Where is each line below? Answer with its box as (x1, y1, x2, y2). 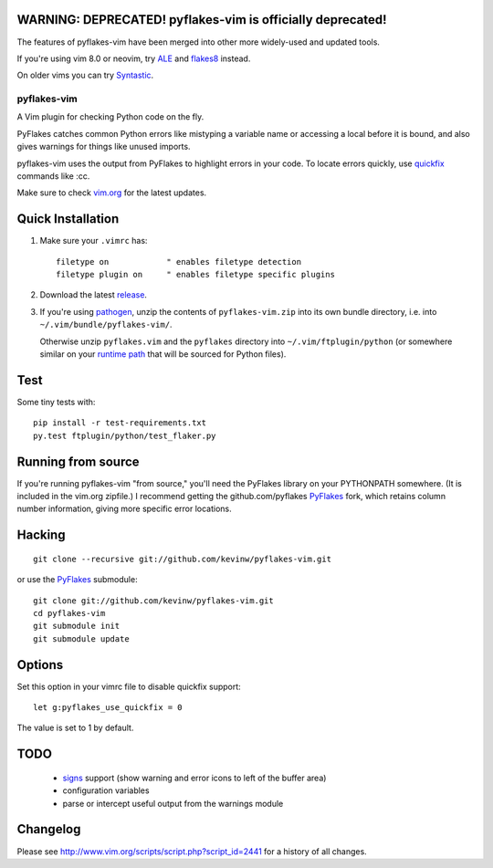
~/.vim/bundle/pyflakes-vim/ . (39, 319, 173, 330)
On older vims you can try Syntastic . (16, 69, 154, 81)
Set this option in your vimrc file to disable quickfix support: (16, 681, 241, 692)
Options (16, 657, 64, 673)
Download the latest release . (39, 289, 148, 300)
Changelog (16, 821, 81, 837)
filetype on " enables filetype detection (56, 256, 301, 267)
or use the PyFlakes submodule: (16, 574, 138, 585)
